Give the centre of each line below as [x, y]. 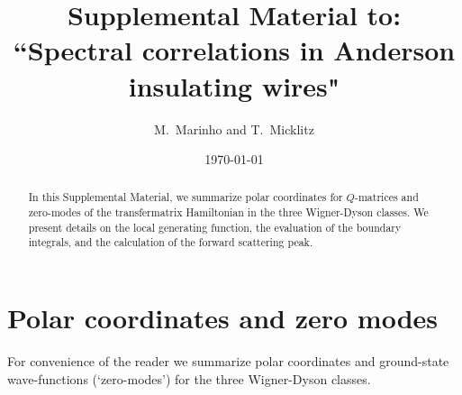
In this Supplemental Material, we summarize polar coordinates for [186, 197]
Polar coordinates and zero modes [223, 318]
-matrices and [387, 197]
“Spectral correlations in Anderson [234, 50]
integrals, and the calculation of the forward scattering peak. [171, 242]
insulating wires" [234, 85]
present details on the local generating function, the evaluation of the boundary [215, 227]
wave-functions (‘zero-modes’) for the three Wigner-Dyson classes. [189, 378]
